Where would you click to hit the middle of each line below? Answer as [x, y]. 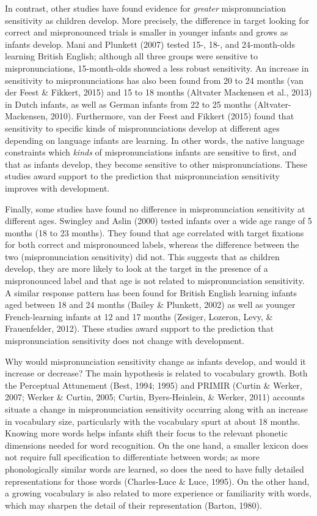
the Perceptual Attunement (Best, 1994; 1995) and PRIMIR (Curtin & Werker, [154, 385]
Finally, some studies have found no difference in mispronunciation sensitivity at [155, 208]
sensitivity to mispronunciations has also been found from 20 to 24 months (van [154, 80]
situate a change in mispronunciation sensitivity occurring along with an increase [157, 409]
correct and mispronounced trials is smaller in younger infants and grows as [147, 32]
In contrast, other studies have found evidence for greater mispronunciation [146, 8]
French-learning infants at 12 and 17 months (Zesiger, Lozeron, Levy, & [139, 316]
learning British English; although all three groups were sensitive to [131, 56]
